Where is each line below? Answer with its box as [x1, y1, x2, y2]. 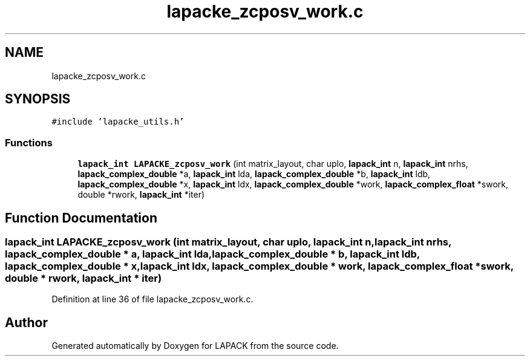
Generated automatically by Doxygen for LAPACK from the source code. [51, 340, 339, 351]
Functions [5, 136, 53, 149]
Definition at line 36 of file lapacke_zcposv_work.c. [51, 294, 254, 305]
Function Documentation [5, 210, 157, 226]
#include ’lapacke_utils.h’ [51, 117, 185, 127]
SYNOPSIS [5, 91, 71, 107]
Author [5, 314, 48, 330]
